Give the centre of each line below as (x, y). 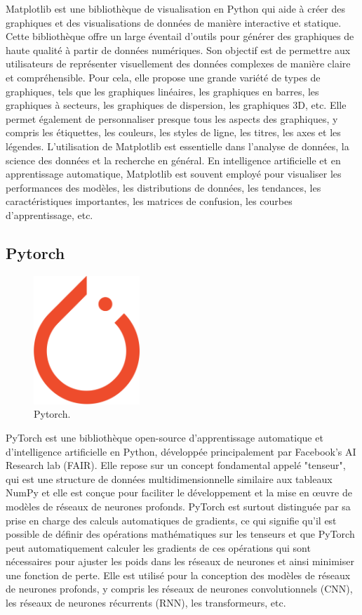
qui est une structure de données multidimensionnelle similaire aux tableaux (169, 478)
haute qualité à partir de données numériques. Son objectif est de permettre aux (178, 49)
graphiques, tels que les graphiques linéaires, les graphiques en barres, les (162, 91)
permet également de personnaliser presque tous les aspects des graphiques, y (172, 118)
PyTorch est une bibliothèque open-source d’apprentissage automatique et (165, 437)
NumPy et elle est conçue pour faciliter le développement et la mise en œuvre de (179, 492)
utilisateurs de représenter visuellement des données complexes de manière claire (178, 64)
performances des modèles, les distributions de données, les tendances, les (163, 187)
